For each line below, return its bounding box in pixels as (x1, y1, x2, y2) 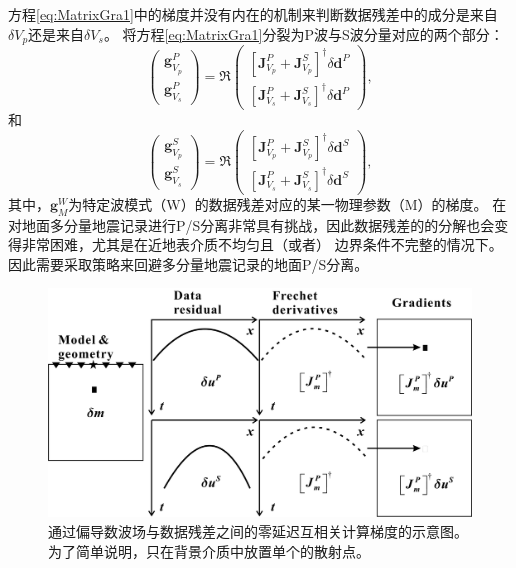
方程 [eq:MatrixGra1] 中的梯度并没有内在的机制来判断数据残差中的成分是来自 (8, 4, 498, 24)
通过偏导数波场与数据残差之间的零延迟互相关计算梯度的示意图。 (48, 521, 468, 542)
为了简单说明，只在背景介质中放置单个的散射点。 (48, 540, 370, 561)
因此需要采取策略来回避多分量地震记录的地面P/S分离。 (8, 253, 369, 274)
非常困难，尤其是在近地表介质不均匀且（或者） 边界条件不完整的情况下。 (21, 234, 503, 255)
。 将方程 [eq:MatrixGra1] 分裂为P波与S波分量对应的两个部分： (103, 23, 504, 44)
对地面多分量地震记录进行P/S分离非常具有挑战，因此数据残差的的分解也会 (8, 214, 495, 235)
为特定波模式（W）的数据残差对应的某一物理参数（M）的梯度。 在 (68, 193, 507, 214)
